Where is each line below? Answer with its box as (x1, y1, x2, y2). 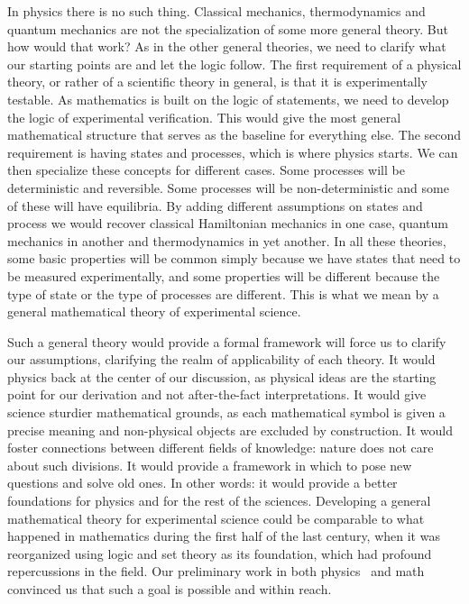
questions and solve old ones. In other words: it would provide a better (7, 473, 398, 492)
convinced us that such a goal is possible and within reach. (7, 580, 332, 598)
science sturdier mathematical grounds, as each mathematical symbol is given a (7, 403, 446, 422)
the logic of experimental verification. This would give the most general (7, 107, 401, 126)
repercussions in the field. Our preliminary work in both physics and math (7, 562, 425, 581)
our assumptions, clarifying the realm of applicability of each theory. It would (7, 350, 436, 369)
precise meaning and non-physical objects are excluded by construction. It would (7, 420, 453, 439)
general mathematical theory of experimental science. (7, 302, 301, 321)
